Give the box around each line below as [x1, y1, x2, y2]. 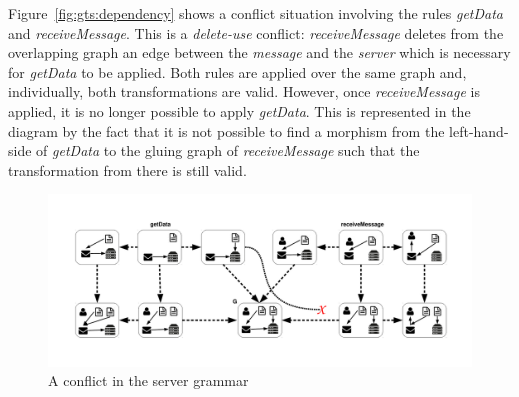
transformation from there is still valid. [8, 159, 247, 180]
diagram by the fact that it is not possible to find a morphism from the [8, 120, 445, 141]
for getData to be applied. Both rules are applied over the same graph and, [8, 61, 467, 82]
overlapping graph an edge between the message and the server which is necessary [8, 42, 511, 63]
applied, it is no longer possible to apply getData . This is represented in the [8, 100, 471, 121]
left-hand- [449, 120, 509, 141]
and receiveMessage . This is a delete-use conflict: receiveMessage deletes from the [8, 22, 504, 43]
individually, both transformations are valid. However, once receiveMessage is [8, 81, 480, 102]
